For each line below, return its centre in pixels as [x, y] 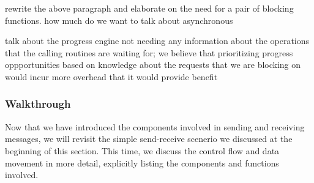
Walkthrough [38, 104]
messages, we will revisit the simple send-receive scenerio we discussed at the [149, 139]
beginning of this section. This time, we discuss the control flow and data [142, 150]
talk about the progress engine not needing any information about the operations [157, 41]
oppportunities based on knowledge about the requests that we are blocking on [153, 65]
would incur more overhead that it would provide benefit [111, 76]
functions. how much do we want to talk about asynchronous [119, 20]
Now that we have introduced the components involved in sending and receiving [155, 126]
